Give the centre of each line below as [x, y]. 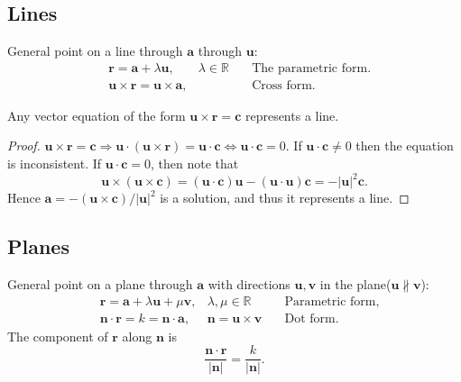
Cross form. [284, 85]
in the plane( [355, 283]
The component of [58, 336]
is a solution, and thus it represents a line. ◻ [285, 198]
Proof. [24, 146]
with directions [249, 283]
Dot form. [312, 318]
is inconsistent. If [55, 164]
